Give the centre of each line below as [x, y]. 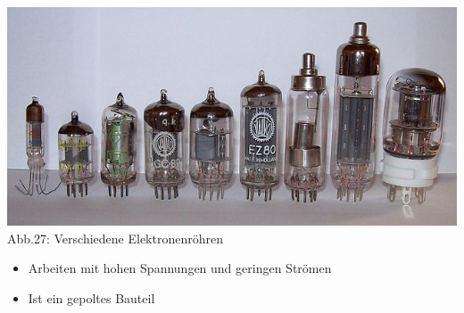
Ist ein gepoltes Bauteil [91, 297]
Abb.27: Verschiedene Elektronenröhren [115, 238]
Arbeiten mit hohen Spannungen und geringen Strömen [180, 268]
